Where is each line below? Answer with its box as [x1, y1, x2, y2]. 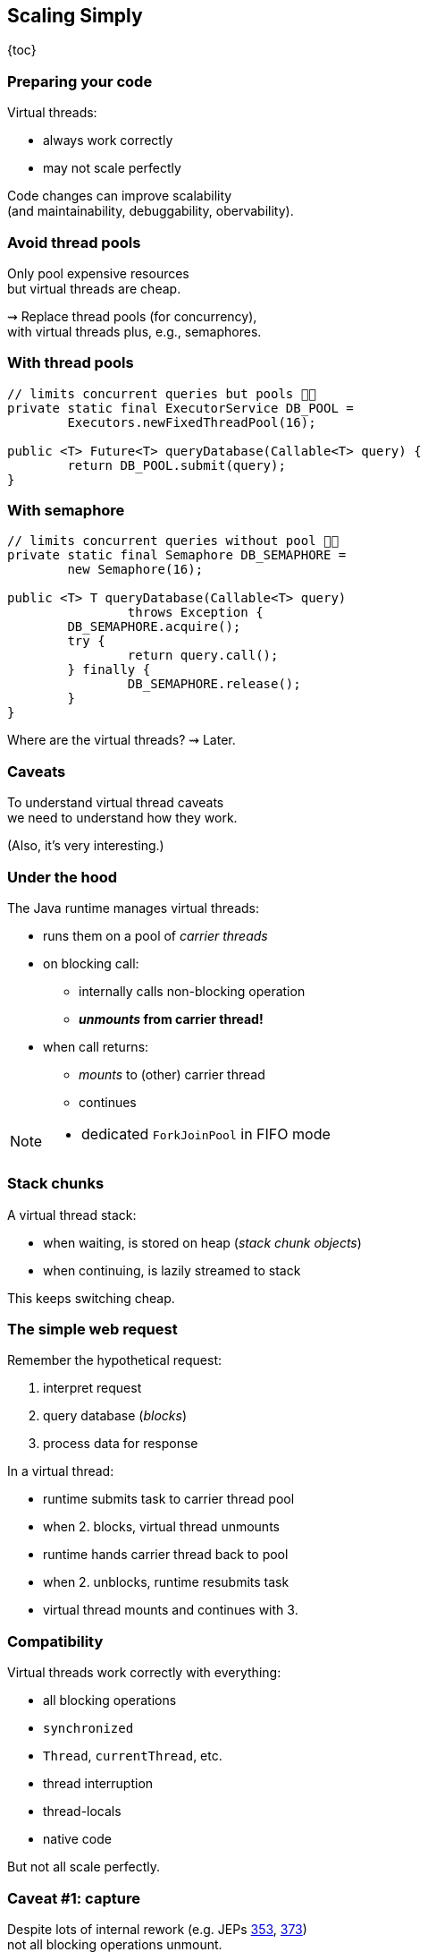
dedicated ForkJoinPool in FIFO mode [81, 1124, 331, 1143]
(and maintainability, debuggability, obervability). [7, 203, 294, 219]
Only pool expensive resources [7, 265, 189, 281]
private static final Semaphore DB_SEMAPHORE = [7, 548, 347, 563]
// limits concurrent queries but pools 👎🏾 [7, 386, 316, 401]
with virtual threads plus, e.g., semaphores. [7, 323, 262, 339]
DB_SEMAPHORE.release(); [127, 677, 301, 692]
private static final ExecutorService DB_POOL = [7, 400, 354, 415]
